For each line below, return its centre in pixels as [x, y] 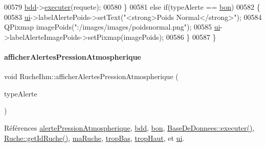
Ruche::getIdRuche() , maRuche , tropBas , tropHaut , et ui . [94, 138]
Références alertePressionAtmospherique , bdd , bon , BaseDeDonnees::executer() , [129, 127]
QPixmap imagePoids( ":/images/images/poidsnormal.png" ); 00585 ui [112, 27]
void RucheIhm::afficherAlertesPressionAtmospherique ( [91, 76]
